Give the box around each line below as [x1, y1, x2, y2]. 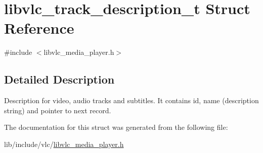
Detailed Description [4, 71, 115, 87]
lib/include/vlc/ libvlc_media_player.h [4, 138, 124, 149]
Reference [4, 18, 74, 38]
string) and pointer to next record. [4, 105, 111, 115]
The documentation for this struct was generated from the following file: [4, 122, 228, 132]
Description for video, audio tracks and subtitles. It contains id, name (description [4, 95, 259, 106]
